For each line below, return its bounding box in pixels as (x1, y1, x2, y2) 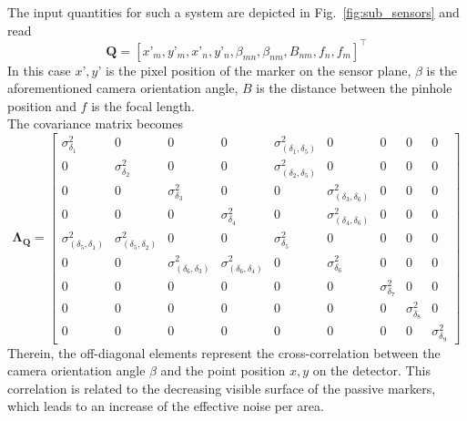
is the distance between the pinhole (256, 78, 452, 98)
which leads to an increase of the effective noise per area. (7, 396, 324, 416)
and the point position (160, 361, 286, 380)
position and (7, 96, 76, 115)
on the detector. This (312, 361, 431, 380)
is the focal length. (91, 96, 195, 115)
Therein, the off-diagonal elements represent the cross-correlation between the (7, 343, 441, 362)
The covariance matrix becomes (7, 114, 184, 133)
